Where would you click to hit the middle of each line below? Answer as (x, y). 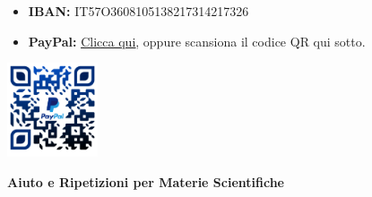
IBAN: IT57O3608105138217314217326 (138, 11)
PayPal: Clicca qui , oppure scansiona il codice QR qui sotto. (197, 41)
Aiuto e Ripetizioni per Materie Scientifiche (146, 182)
